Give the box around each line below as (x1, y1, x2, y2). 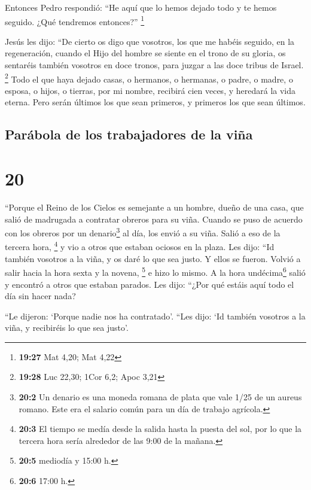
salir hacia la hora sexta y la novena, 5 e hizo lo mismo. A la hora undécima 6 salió (5, 264, 306, 278)
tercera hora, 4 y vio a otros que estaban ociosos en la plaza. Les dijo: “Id (5, 239, 275, 253)
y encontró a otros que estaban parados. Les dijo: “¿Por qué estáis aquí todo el (5, 278, 294, 290)
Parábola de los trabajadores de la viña (5, 125, 253, 144)
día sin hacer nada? (5, 290, 76, 302)
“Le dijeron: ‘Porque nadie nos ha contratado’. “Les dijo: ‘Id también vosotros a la (5, 309, 306, 322)
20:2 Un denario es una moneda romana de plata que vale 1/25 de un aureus (19, 391, 302, 403)
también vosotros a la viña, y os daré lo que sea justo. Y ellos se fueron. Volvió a (5, 252, 301, 264)
